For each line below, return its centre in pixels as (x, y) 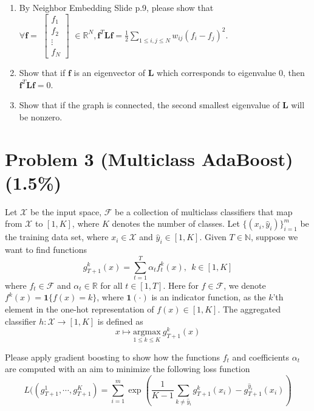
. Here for (181, 285)
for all (111, 285)
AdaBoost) (247, 158)
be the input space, (66, 211)
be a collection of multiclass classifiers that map (204, 211)
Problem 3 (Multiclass (100, 158)
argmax (147, 332)
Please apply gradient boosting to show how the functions (113, 357)
